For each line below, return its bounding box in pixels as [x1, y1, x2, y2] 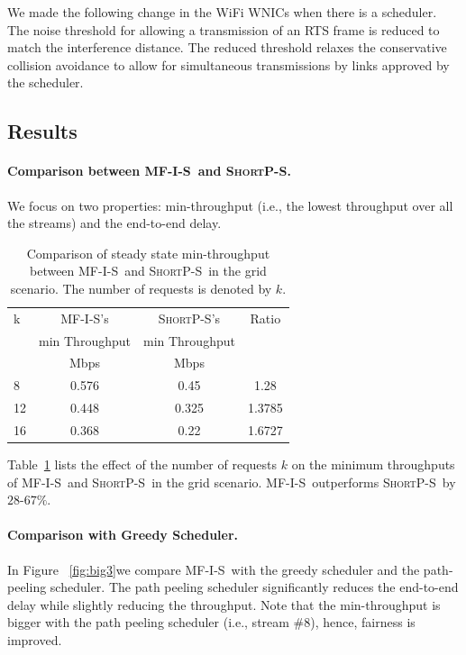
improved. [7, 631, 62, 650]
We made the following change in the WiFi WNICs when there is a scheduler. [7, 3, 437, 21]
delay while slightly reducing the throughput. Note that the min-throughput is [7, 595, 441, 614]
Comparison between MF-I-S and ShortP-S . [7, 161, 291, 180]
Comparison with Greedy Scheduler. [7, 525, 239, 544]
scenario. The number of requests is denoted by [10, 278, 272, 297]
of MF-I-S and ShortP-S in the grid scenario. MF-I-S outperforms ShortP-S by [7, 472, 456, 491]
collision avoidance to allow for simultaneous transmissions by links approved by [7, 55, 450, 74]
